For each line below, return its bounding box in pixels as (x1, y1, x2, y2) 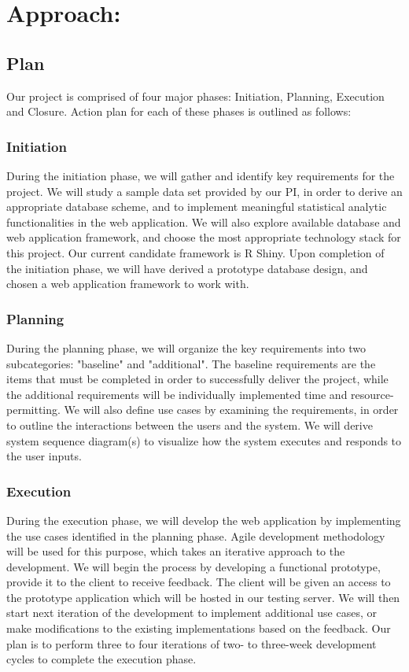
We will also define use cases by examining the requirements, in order (64, 401, 399, 418)
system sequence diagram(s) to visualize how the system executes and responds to (6, 432, 402, 449)
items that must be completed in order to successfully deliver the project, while (6, 371, 389, 387)
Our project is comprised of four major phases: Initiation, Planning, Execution (6, 87, 385, 104)
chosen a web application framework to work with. (6, 275, 249, 292)
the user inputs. (6, 448, 82, 464)
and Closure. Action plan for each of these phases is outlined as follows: (6, 103, 352, 120)
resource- (351, 386, 394, 402)
